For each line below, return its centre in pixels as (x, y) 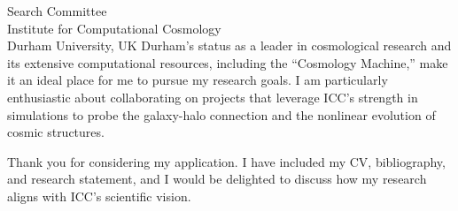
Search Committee (57, 11)
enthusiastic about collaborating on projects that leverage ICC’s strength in (213, 97)
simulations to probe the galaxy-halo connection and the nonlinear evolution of (221, 114)
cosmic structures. (56, 132)
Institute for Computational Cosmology (114, 28)
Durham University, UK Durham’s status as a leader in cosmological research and (229, 45)
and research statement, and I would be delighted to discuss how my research (217, 179)
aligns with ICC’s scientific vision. (99, 196)
